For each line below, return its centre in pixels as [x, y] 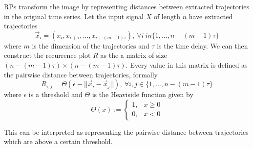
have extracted [211, 16]
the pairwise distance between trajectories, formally [81, 74]
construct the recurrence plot [47, 55]
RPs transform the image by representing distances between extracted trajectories [126, 6]
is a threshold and [55, 94]
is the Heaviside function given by [143, 94]
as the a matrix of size [134, 55]
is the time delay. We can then [202, 45]
